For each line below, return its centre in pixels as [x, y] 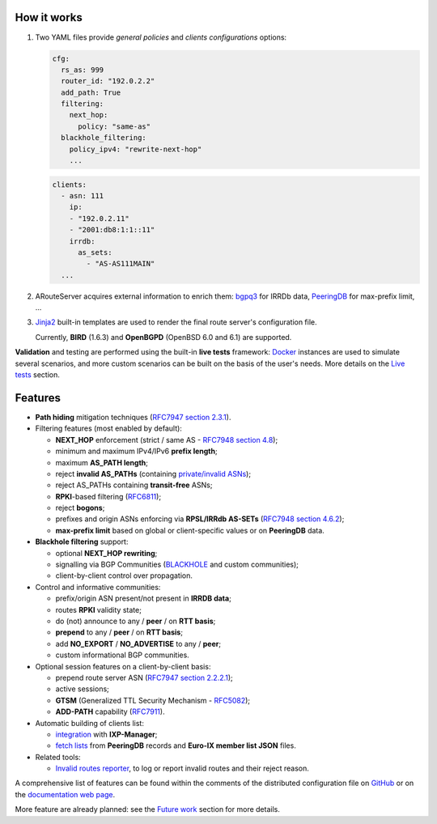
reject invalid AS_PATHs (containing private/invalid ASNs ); [153, 474]
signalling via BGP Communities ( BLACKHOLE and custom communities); [177, 565]
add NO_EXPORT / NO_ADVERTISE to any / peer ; [138, 643]
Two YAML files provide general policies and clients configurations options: [161, 37]
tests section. [37, 375]
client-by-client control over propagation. [124, 576]
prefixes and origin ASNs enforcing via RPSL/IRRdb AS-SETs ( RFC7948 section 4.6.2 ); [200, 519]
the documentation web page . [65, 794]
